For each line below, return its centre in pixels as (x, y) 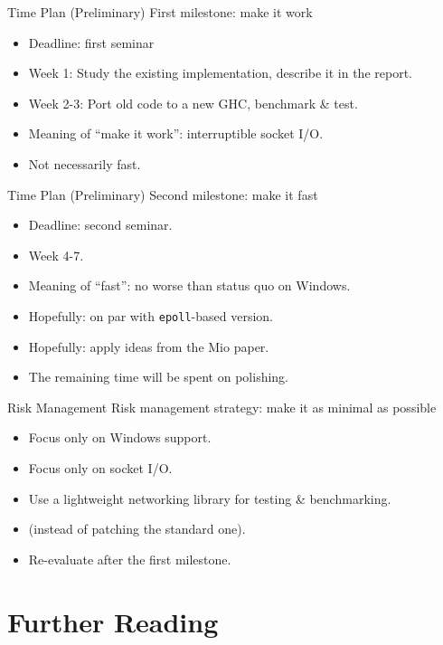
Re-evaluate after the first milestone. (130, 559)
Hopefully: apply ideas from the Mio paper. (149, 346)
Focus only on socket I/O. (100, 467)
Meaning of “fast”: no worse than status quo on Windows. (189, 285)
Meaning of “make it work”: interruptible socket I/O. (176, 133)
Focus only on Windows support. (120, 437)
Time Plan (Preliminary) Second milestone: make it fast (163, 194)
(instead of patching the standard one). (137, 529)
